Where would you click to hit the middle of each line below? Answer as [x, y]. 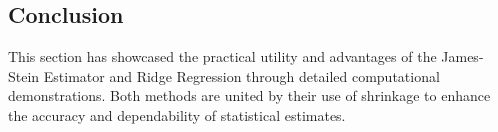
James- [462, 56]
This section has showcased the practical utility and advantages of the [222, 56]
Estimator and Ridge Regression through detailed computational [241, 75]
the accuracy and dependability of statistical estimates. [177, 114]
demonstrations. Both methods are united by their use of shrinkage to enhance [249, 95]
